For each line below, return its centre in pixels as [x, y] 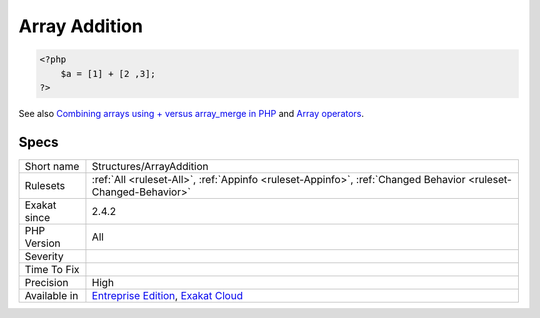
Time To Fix [52, 269]
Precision [46, 282]
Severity [44, 256]
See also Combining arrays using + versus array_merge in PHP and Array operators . [191, 113]
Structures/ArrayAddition [150, 166]
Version [42, 243]
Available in [51, 295]
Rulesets [44, 185]
